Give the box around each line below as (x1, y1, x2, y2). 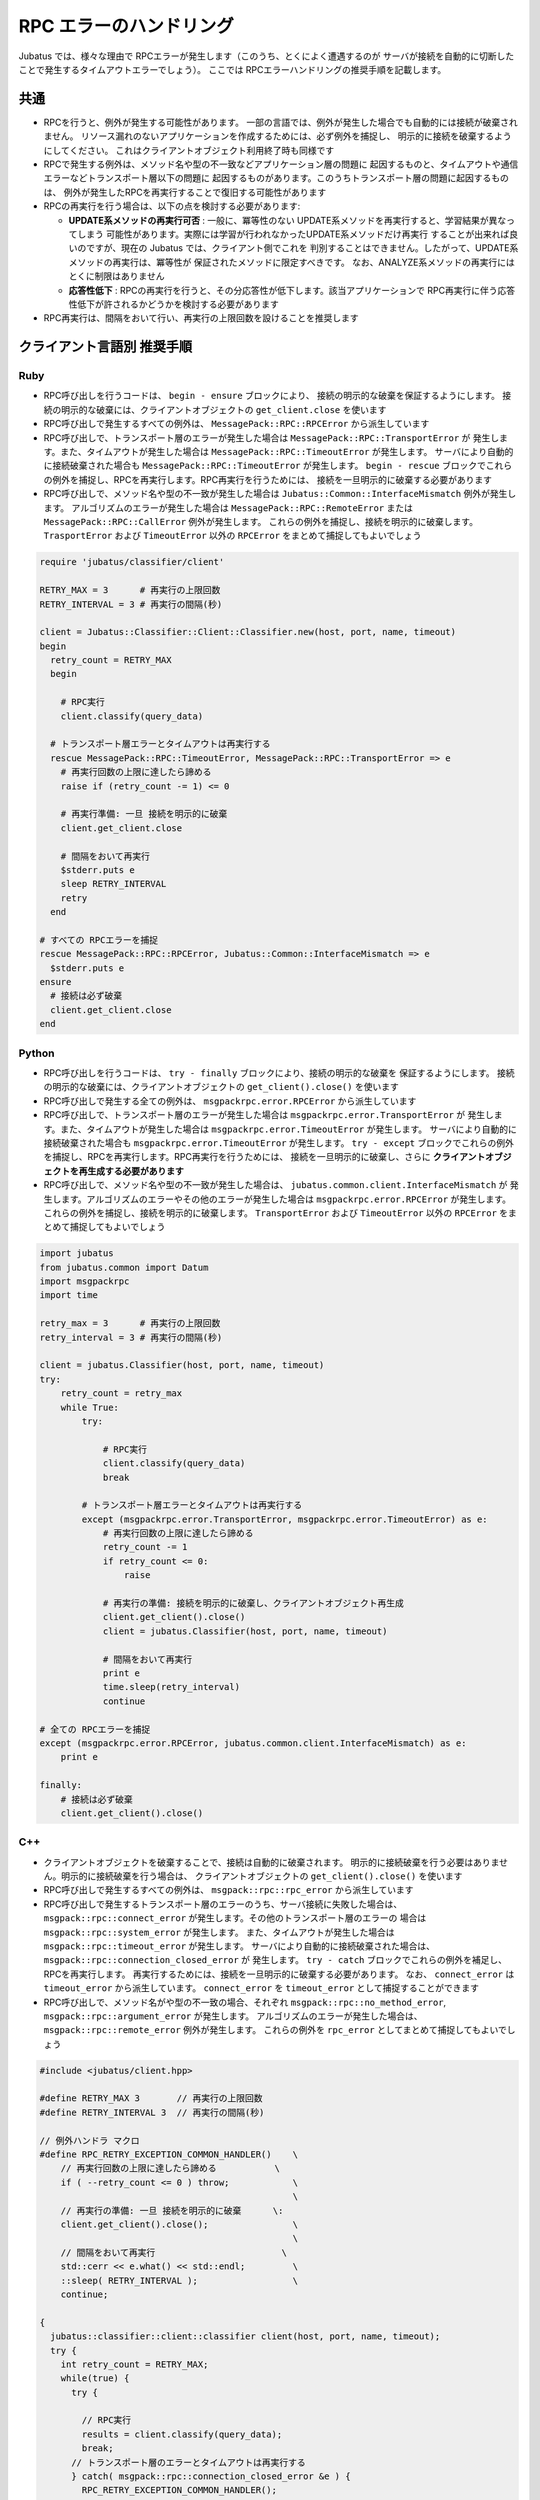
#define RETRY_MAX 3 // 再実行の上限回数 (39, 2093, 264, 2104)
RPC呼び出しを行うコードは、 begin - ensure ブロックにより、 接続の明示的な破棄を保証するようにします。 (43, 390, 500, 402)
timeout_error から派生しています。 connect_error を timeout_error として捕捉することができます (43, 1982, 480, 1994)
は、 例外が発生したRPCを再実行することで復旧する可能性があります (43, 186, 327, 198)
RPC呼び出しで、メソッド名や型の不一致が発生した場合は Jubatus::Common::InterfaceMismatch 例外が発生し (43, 488, 517, 500)
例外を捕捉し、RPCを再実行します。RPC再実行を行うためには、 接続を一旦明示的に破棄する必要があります (51, 473, 492, 485)
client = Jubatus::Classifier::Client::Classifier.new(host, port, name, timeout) (39, 626, 457, 638)
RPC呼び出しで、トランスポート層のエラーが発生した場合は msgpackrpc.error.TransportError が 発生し (43, 1109, 495, 1121)
